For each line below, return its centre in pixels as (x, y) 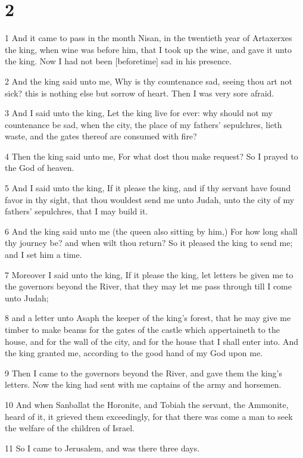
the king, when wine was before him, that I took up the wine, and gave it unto (148, 49)
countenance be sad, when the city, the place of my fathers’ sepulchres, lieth (143, 124)
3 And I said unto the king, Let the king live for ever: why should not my (139, 113)
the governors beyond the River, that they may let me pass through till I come (148, 286)
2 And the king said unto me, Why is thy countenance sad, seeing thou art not (149, 81)
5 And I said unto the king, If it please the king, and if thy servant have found (148, 188)
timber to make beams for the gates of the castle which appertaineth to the (142, 329)
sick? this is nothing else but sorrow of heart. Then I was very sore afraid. (140, 93)
